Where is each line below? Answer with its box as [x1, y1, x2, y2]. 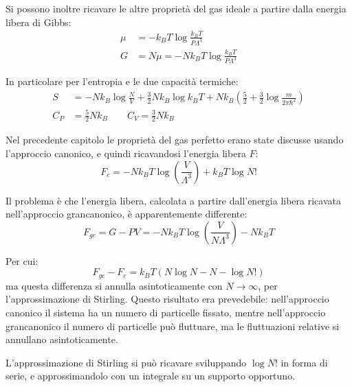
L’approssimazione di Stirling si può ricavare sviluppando [5, 355, 247, 369]
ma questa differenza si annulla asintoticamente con [5, 278, 223, 292]
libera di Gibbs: [5, 14, 71, 29]
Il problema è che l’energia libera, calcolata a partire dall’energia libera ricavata [5, 193, 341, 207]
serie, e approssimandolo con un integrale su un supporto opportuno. [5, 368, 296, 383]
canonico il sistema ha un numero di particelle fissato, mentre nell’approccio [5, 305, 326, 320]
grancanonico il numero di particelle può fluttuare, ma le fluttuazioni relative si [5, 318, 340, 333]
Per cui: [5, 253, 38, 268]
